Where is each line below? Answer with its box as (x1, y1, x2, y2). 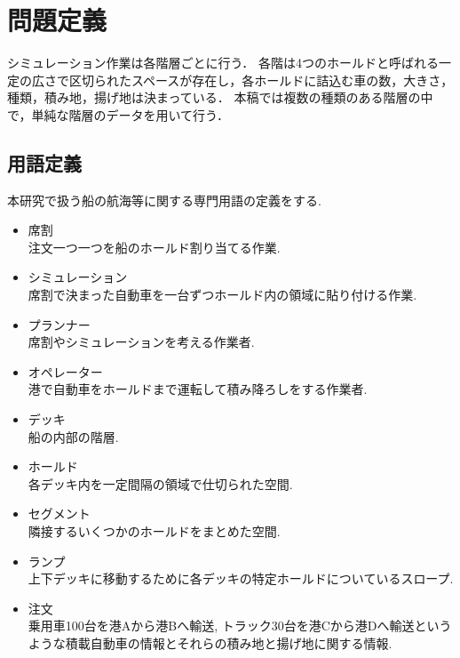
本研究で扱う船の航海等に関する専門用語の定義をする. (7, 190, 321, 209)
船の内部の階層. (28, 427, 119, 445)
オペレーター (28, 362, 103, 381)
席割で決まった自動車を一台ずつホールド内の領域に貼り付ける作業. (28, 285, 417, 304)
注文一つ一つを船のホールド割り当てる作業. (28, 237, 281, 256)
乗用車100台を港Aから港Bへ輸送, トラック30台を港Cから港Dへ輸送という (28, 616, 452, 635)
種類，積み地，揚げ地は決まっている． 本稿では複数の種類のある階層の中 (7, 88, 433, 107)
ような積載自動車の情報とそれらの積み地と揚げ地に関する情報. (28, 633, 393, 652)
